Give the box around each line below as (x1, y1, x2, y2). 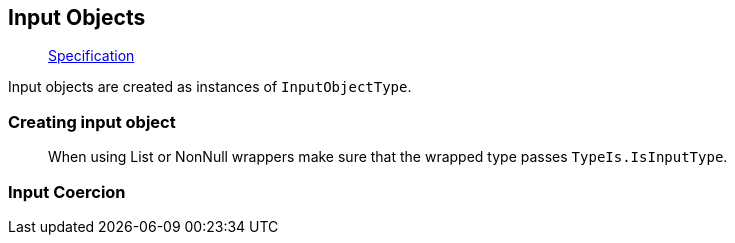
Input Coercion (8, 181, 126, 202)
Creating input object (8, 111, 176, 132)
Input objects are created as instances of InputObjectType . (8, 78, 412, 96)
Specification (48, 47, 135, 65)
